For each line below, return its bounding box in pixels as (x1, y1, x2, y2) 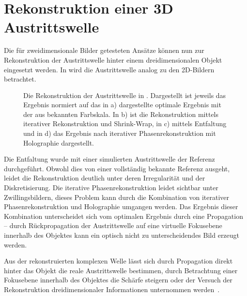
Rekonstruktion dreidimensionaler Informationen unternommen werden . (4, 284, 220, 294)
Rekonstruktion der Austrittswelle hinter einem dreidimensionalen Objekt (4, 54, 222, 65)
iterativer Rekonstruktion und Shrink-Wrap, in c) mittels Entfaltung (23, 118, 227, 129)
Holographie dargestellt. (23, 137, 94, 148)
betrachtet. (4, 74, 36, 84)
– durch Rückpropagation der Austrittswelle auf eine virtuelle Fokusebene (4, 220, 222, 230)
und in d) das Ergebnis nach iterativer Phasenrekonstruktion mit (23, 128, 216, 138)
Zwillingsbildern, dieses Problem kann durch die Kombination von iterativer (4, 192, 230, 202)
